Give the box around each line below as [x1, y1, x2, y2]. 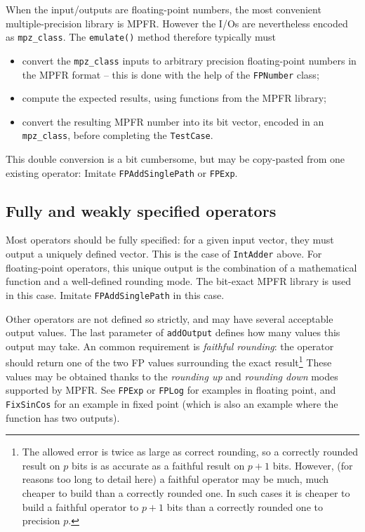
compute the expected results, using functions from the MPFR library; [22, 91, 326, 105]
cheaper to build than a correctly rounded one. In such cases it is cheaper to [22, 485, 350, 500]
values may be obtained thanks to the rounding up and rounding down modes [6, 368, 338, 383]
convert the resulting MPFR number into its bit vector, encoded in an [22, 114, 324, 128]
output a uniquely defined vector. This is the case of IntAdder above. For [6, 246, 322, 261]
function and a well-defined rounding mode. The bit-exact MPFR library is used [6, 274, 352, 288]
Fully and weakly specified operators [6, 199, 277, 221]
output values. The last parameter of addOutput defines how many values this [6, 325, 340, 340]
